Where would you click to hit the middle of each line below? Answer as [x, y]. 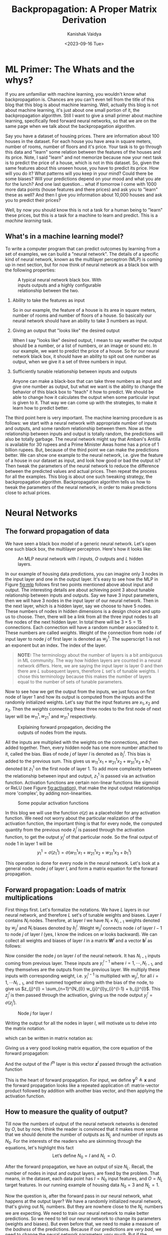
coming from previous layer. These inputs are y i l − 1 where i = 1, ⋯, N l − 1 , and [84, 963]
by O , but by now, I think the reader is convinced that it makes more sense [82, 1129]
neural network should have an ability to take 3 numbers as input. [80, 320]
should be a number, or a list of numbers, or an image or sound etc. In [85, 346]
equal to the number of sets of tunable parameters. [70, 681]
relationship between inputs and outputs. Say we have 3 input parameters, [82, 595]
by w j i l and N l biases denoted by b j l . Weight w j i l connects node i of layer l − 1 [83, 928]
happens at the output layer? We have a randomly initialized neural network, [83, 1201]
